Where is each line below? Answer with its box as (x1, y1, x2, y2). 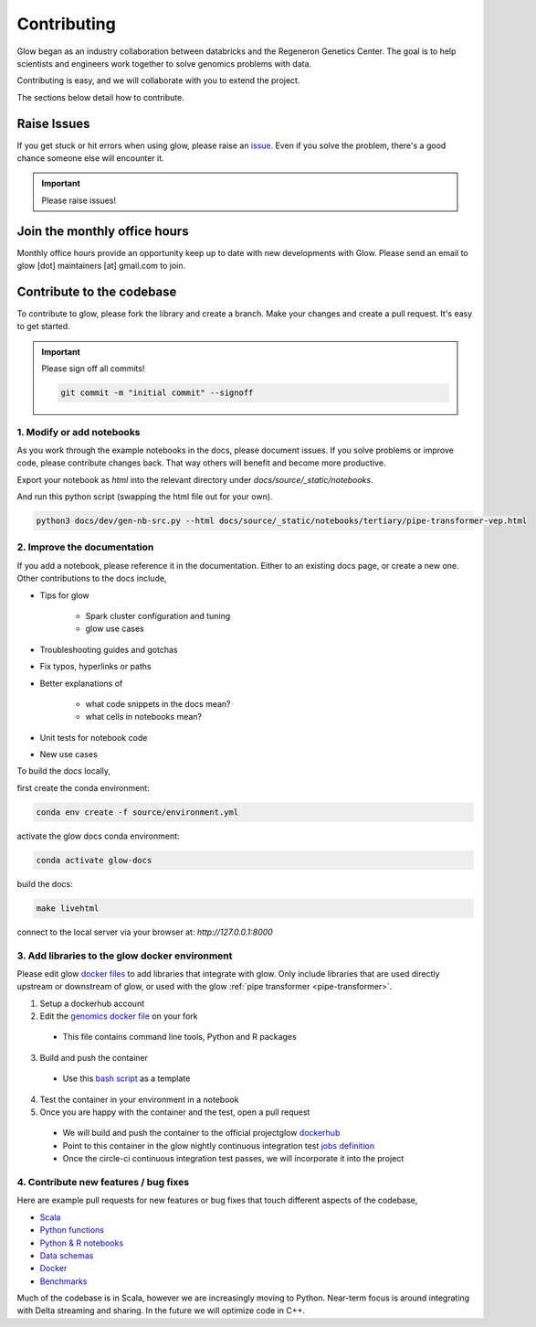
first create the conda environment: (16, 782, 150, 793)
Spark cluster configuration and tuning (85, 610, 231, 621)
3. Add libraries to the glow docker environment (16, 949, 233, 962)
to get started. (16, 321, 70, 332)
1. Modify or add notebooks (16, 425, 141, 438)
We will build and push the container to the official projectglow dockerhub (62, 1128, 341, 1139)
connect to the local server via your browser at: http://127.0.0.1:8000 (16, 926, 273, 937)
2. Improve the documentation (16, 540, 154, 553)
